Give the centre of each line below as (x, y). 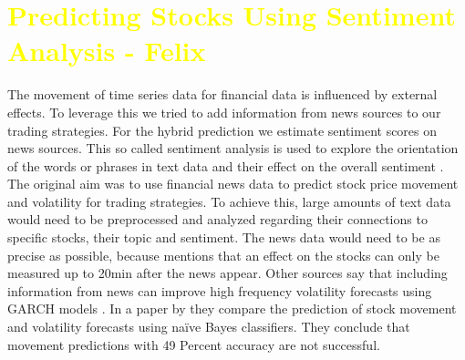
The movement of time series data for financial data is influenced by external (222, 94)
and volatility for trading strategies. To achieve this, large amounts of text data (229, 201)
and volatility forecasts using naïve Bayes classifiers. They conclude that (209, 327)
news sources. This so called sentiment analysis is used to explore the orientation (233, 148)
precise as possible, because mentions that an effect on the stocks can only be (223, 255)
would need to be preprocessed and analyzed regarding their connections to (217, 219)
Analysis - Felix (107, 51)
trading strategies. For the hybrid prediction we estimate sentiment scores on (222, 130)
